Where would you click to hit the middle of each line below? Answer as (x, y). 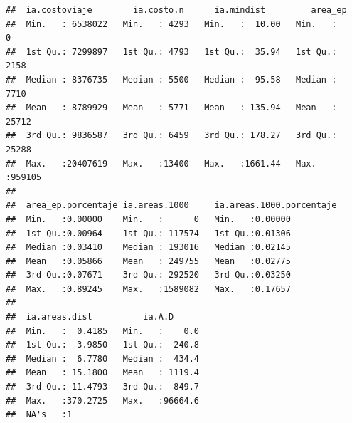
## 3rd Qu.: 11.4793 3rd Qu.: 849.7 (103, 387)
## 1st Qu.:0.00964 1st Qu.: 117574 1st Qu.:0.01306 (148, 233)
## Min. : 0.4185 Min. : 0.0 (103, 331)
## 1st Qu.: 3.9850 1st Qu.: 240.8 (103, 345)
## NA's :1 (39, 415)
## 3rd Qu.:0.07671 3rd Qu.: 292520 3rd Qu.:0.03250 (148, 275)
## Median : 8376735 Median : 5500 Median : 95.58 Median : (171, 79)
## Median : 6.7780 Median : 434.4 (103, 359)
